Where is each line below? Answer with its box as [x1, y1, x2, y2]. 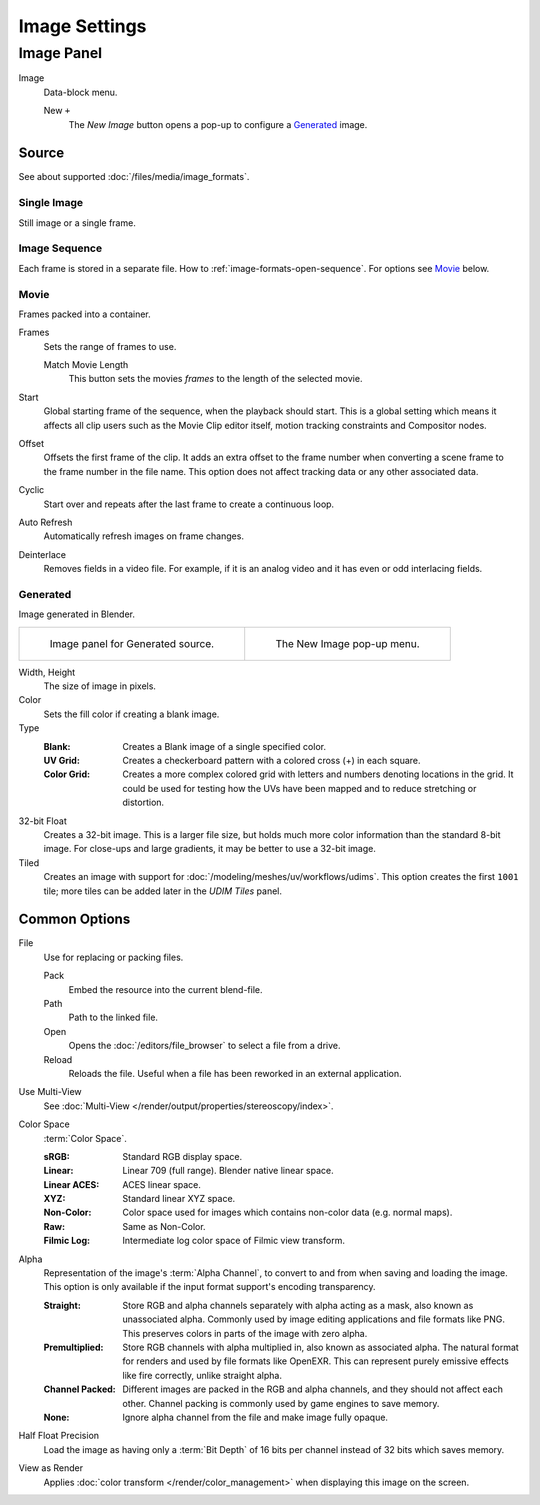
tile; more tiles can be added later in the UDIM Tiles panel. [43, 885, 283, 897]
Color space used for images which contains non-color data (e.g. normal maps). [122, 1206, 453, 1219]
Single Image [18, 196, 84, 210]
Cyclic [18, 484, 45, 496]
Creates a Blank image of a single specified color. [122, 740, 327, 752]
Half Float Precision [18, 1430, 100, 1442]
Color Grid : [43, 768, 90, 780]
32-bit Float [18, 815, 67, 827]
